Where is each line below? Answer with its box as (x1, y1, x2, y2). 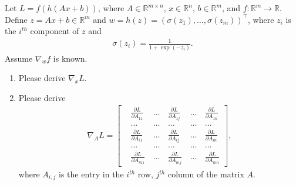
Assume (5, 52, 33, 64)
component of (30, 25, 79, 37)
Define (5, 13, 28, 25)
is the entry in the (59, 168, 124, 180)
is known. (53, 52, 88, 64)
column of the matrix (167, 168, 244, 180)
